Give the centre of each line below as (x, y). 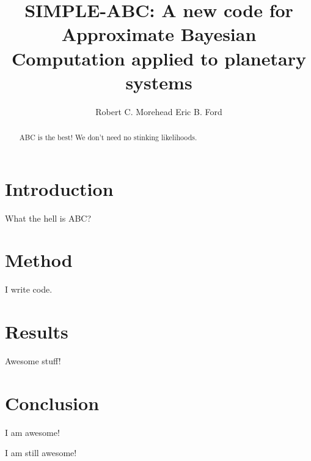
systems (159, 82)
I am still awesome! (41, 453)
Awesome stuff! (33, 361)
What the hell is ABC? (48, 218)
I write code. (29, 289)
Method (39, 260)
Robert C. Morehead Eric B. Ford (159, 111)
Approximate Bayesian (159, 34)
